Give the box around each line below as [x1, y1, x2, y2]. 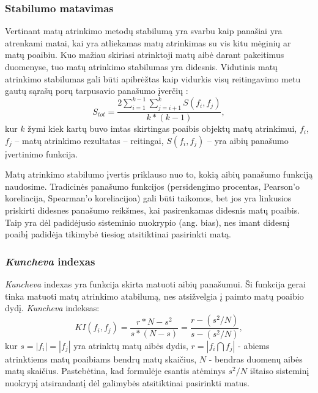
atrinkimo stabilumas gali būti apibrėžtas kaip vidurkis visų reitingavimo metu [5, 72, 301, 85]
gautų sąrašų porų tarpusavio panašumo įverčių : [5, 84, 188, 97]
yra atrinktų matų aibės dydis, [73, 339, 188, 352]
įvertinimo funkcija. [5, 147, 78, 160]
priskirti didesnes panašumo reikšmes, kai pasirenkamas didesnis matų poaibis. [5, 204, 300, 217]
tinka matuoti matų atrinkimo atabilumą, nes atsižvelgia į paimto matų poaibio [5, 289, 304, 302]
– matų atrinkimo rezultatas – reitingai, [15, 134, 164, 146]
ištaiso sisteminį [250, 364, 309, 377]
